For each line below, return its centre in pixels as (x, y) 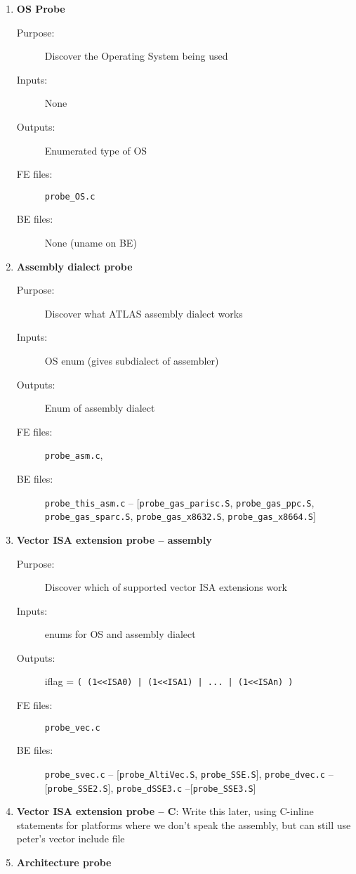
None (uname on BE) (91, 242)
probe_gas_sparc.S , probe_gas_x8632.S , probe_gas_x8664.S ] (180, 516)
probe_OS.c (70, 196)
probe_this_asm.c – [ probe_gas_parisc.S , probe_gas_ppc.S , (179, 502)
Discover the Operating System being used (136, 56)
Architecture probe (64, 862)
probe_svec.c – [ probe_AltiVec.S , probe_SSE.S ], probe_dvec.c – (189, 773)
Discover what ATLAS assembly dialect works (144, 313)
